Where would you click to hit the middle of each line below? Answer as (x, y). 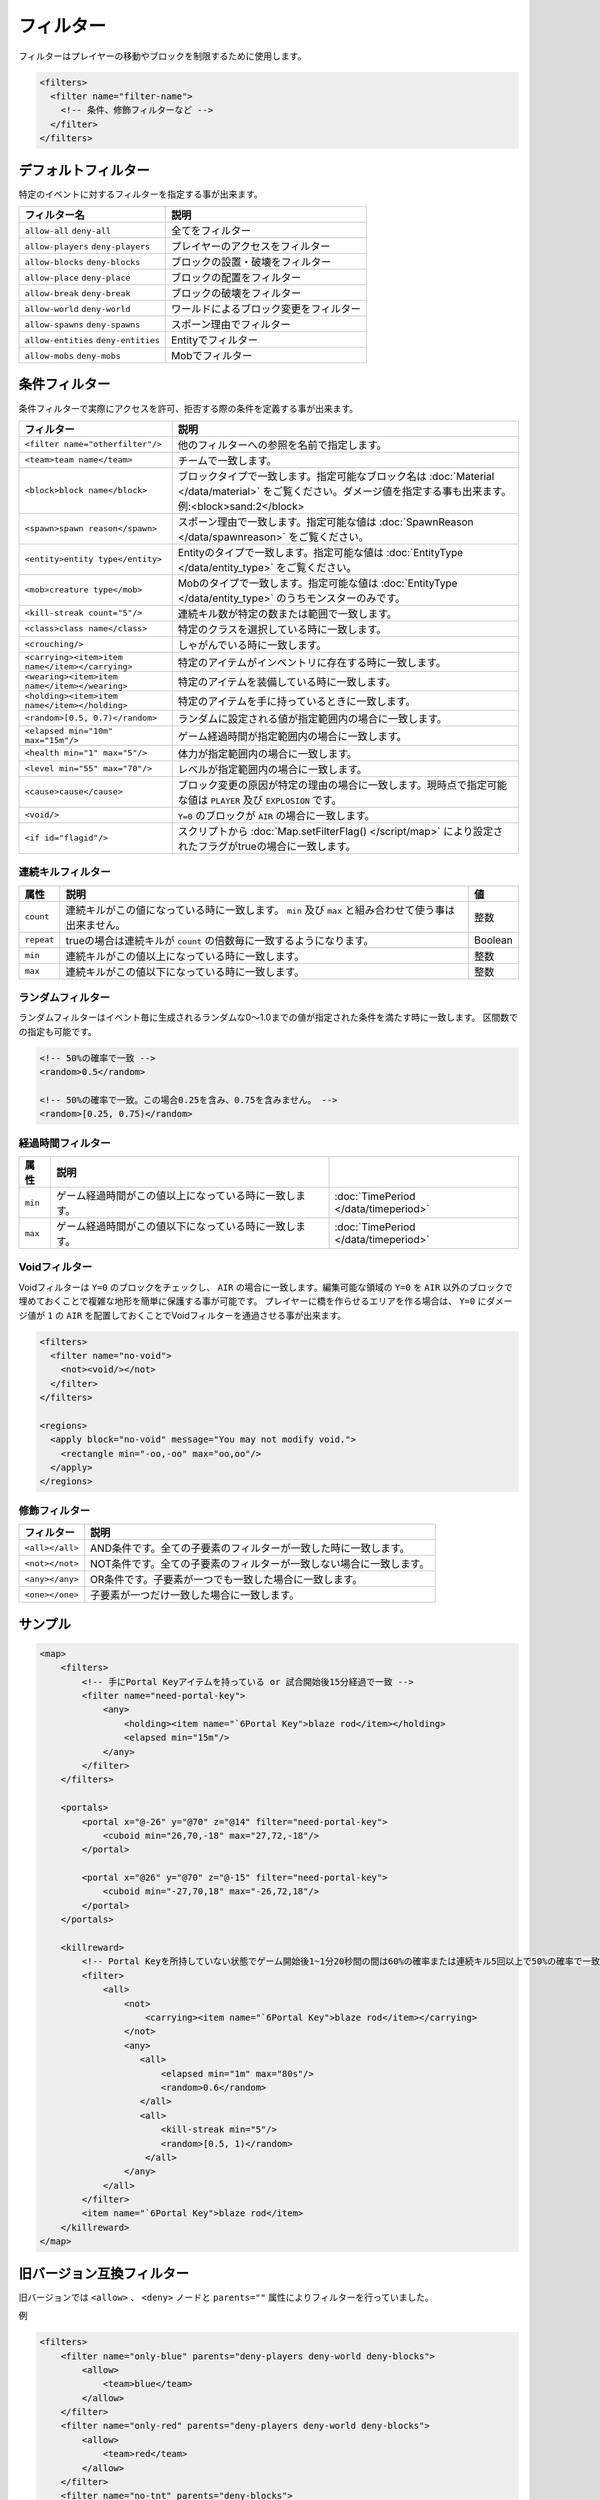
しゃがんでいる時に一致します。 (252, 645)
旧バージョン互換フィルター (104, 2273)
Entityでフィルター (215, 340)
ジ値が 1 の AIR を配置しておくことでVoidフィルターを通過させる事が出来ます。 (182, 1315)
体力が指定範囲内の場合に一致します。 (267, 753)
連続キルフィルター (64, 872)
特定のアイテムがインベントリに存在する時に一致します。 (312, 662)
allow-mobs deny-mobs (72, 355)
